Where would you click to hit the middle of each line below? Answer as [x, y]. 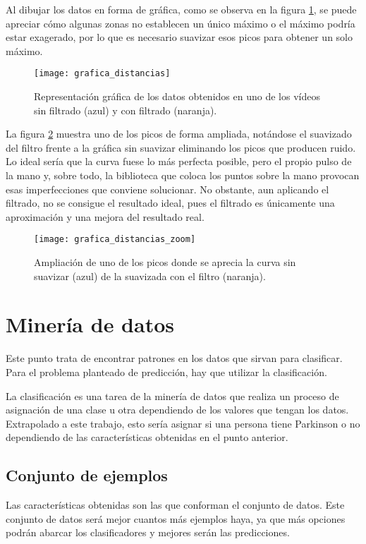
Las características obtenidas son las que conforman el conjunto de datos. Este [175, 505]
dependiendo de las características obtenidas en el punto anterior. [147, 437]
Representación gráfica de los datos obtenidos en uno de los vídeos [177, 96]
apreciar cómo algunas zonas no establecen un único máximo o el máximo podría [181, 23]
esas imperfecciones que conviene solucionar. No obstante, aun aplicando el [167, 189]
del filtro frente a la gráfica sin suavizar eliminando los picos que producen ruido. [181, 147]
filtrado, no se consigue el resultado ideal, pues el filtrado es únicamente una [170, 203]
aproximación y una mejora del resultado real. [105, 216]
